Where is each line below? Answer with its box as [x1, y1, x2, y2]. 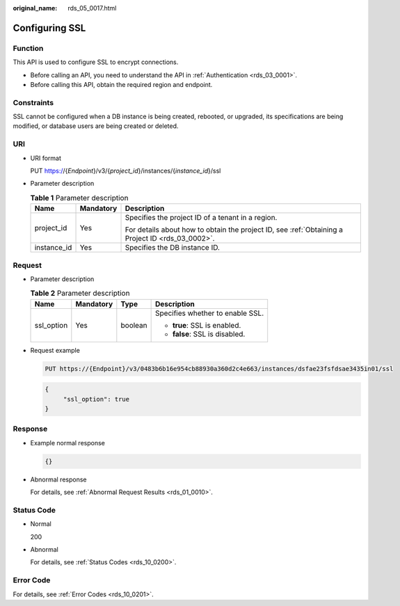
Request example [30, 346, 80, 354]
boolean [120, 320, 147, 330]
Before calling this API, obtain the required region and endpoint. [30, 80, 213, 88]
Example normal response [30, 438, 106, 447]
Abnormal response [30, 475, 87, 484]
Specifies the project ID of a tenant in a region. [125, 213, 278, 223]
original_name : [13, 4, 58, 12]
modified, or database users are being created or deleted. [13, 122, 179, 130]
